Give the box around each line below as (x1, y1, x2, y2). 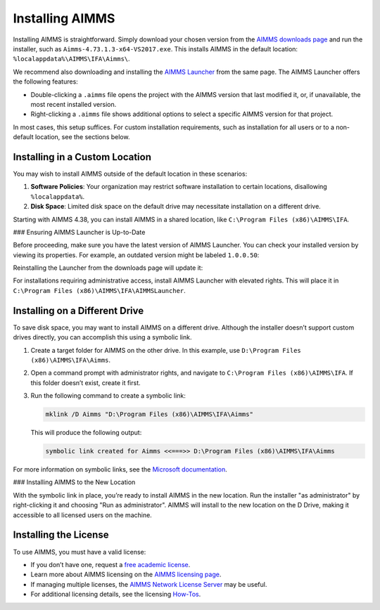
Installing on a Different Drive (13, 304, 144, 316)
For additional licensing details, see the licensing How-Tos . (30, 590, 201, 599)
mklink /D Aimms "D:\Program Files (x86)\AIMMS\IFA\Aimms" (45, 410, 253, 418)
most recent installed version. (30, 100, 117, 108)
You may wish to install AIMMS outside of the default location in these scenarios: (13, 169, 248, 178)
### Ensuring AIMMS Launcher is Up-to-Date (13, 228, 146, 236)
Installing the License (13, 529, 109, 541)
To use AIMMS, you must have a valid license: (13, 547, 146, 556)
